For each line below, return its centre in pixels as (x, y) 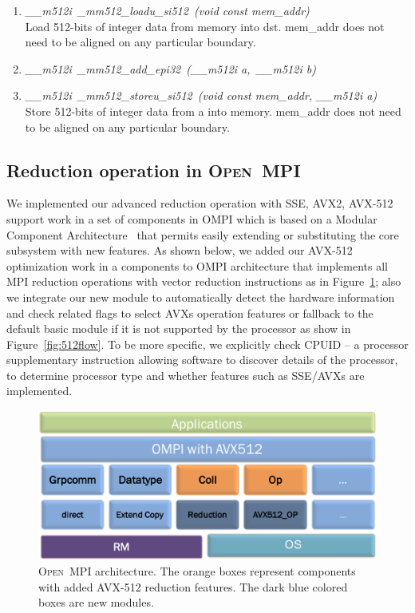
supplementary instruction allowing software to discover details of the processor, (202, 360)
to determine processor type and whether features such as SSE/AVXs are (186, 375)
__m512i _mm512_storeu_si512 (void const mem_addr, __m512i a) (201, 95)
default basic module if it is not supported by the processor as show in (179, 328)
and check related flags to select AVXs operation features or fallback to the (190, 312)
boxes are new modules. (96, 602)
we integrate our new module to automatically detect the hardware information (201, 297)
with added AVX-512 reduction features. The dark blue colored (193, 586)
